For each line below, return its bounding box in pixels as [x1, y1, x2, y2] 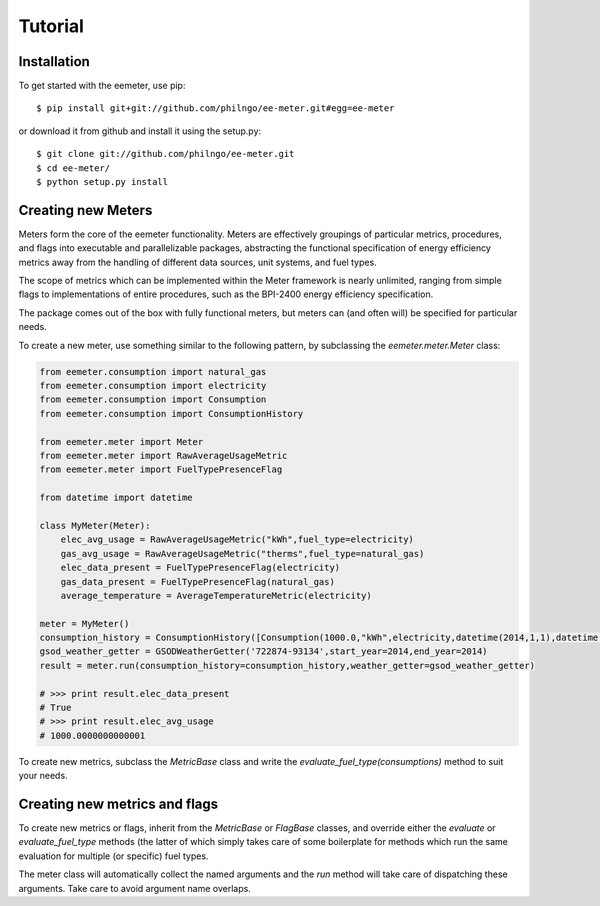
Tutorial [18, 15, 85, 37]
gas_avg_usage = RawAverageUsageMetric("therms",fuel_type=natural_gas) [60, 548, 425, 559]
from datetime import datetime [39, 492, 194, 504]
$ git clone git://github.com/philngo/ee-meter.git [36, 148, 295, 160]
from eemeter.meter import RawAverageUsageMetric [39, 450, 288, 461]
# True [39, 702, 72, 714]
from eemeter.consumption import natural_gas [39, 366, 267, 377]
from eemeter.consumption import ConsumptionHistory [39, 408, 304, 419]
